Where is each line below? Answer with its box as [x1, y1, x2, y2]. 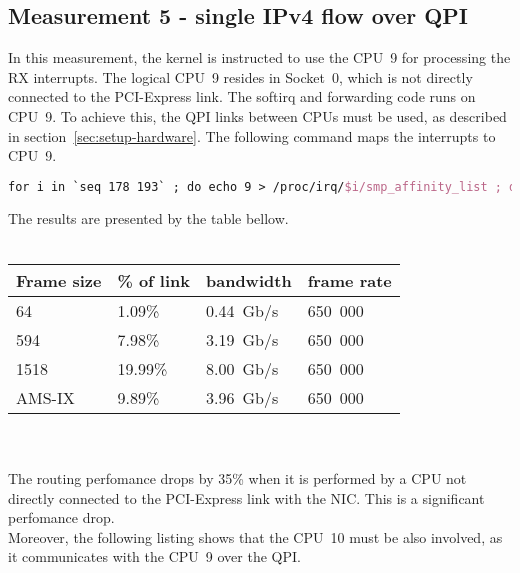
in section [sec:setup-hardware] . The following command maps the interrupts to [8, 125, 496, 146]
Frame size [16, 268, 102, 292]
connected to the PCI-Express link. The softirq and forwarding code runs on [8, 86, 476, 107]
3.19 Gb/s [206, 327, 279, 351]
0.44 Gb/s [206, 298, 279, 322]
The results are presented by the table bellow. [8, 207, 289, 228]
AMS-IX [16, 385, 75, 409]
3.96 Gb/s [206, 385, 279, 409]
